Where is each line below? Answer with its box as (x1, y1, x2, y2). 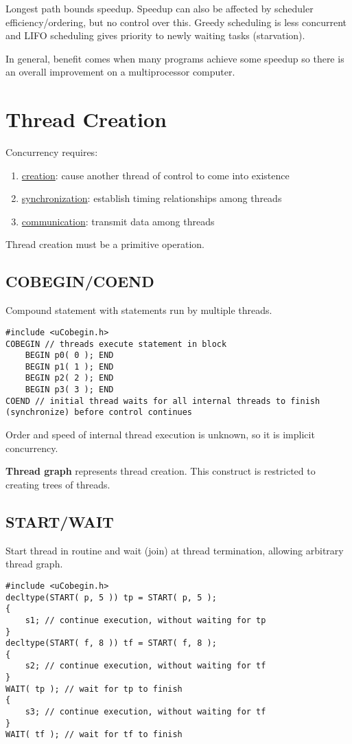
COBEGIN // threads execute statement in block (5, 339, 227, 349)
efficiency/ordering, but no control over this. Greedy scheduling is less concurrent (5, 14, 347, 29)
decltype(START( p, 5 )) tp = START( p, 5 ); (5, 592, 217, 602)
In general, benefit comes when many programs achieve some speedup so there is (5, 51, 344, 65)
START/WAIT (5, 510, 114, 532)
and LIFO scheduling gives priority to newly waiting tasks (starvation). (5, 28, 305, 43)
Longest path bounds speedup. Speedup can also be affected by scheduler (5, 1, 314, 15)
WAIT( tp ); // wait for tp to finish (5, 684, 183, 694)
